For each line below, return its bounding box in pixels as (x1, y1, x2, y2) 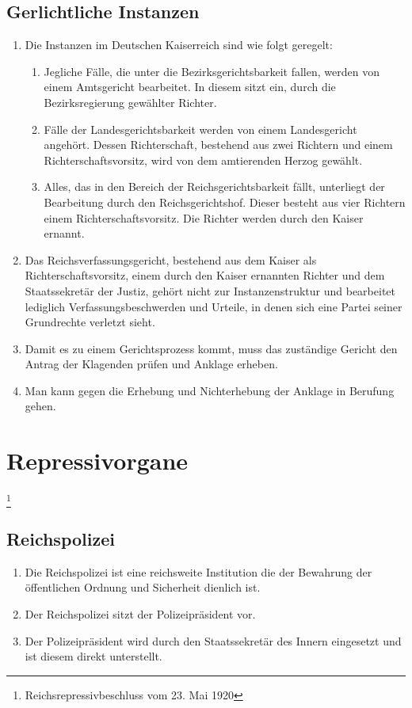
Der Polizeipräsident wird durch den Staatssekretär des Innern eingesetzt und (25, 632, 402, 649)
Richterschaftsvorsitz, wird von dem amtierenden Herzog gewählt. (44, 151, 363, 168)
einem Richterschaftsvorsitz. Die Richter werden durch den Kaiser (44, 209, 364, 226)
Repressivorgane (6, 444, 189, 477)
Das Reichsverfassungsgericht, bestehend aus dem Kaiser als (25, 251, 317, 268)
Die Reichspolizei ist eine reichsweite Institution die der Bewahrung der (25, 563, 372, 580)
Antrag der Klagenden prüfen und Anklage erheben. (25, 356, 278, 372)
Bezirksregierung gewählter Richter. (44, 93, 217, 110)
